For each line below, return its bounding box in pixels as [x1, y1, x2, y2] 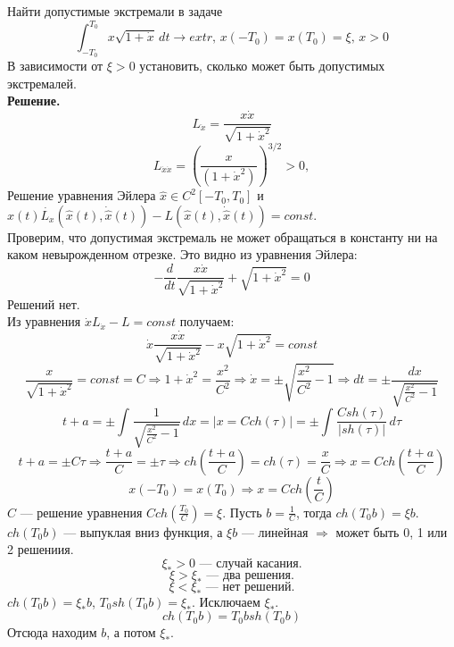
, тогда [295, 502, 332, 521]
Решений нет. [7, 294, 80, 313]
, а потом [106, 623, 156, 642]
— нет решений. [205, 580, 295, 593]
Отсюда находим [7, 623, 97, 642]
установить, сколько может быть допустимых [139, 56, 385, 75]
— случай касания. [199, 557, 302, 570]
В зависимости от [7, 56, 103, 75]
